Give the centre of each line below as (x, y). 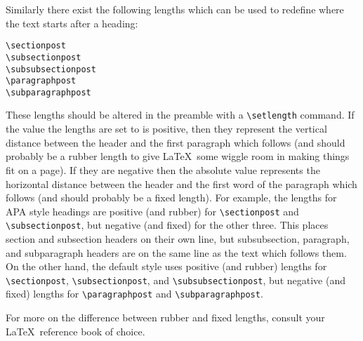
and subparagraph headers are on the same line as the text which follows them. (176, 252)
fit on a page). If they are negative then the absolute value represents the (163, 169)
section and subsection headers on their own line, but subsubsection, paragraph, (178, 239)
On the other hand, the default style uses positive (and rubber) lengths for (166, 266)
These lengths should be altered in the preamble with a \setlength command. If (180, 115)
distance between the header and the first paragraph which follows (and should (176, 142)
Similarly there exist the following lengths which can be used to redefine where (175, 9)
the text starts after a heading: (72, 23)
